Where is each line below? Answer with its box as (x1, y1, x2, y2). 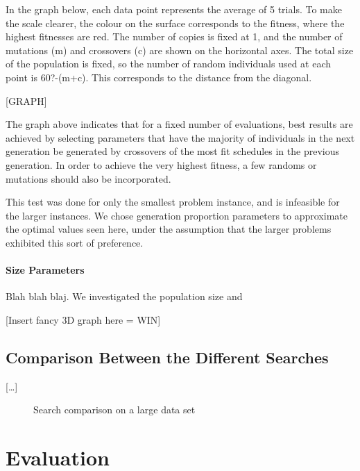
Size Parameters (6, 263, 85, 277)
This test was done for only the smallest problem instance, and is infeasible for (6, 195, 340, 209)
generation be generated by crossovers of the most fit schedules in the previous (6, 144, 339, 158)
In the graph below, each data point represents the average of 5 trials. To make (6, 2, 342, 16)
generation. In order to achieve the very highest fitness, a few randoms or (6, 157, 317, 172)
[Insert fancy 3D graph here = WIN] (6, 312, 161, 327)
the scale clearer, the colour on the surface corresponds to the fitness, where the (6, 15, 345, 30)
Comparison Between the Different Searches (6, 346, 329, 367)
